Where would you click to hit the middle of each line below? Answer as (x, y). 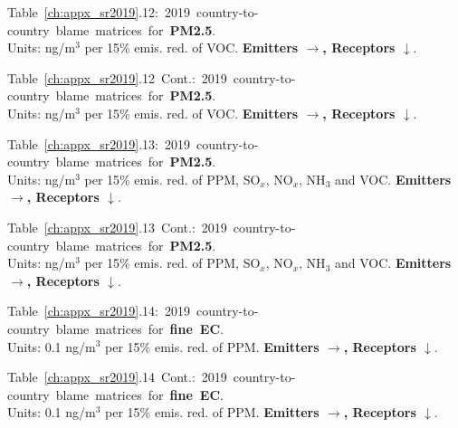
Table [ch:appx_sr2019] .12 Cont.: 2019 (117, 77)
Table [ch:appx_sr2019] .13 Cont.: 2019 (117, 227)
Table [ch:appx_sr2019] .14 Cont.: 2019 (117, 377)
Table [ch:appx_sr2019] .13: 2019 (99, 143)
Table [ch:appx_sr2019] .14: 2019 (99, 311)
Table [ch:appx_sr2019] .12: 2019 (99, 12)
